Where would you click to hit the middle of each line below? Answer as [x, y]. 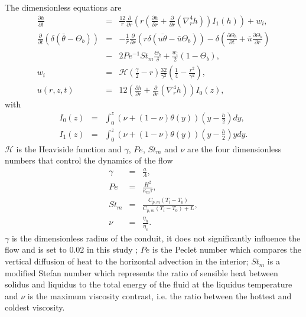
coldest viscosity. [35, 307]
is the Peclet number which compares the [227, 249]
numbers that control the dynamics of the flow [89, 160]
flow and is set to [36, 249]
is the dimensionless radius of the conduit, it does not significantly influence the [156, 238]
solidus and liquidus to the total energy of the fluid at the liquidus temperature [149, 284]
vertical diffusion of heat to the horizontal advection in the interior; [127, 261]
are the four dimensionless [234, 148]
